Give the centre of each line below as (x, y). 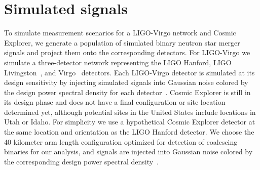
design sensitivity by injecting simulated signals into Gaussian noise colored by (126, 82)
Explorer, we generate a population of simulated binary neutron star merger (122, 42)
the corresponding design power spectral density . (81, 161)
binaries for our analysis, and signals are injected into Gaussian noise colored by (128, 152)
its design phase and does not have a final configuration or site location (115, 102)
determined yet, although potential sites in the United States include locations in (130, 112)
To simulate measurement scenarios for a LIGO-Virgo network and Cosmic (120, 33)
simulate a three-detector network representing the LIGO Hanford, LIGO (118, 62)
